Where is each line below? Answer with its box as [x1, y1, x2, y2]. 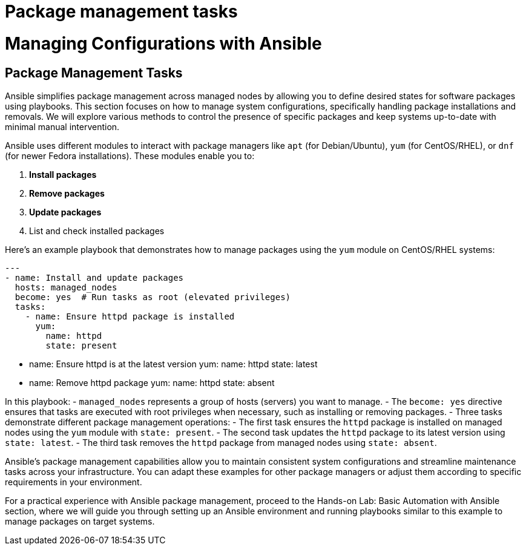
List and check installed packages [29, 225, 165, 236]
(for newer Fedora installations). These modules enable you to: [5, 150, 255, 161]
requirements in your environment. [5, 476, 142, 487]
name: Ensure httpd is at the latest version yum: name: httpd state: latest [29, 358, 318, 369]
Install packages [29, 169, 97, 180]
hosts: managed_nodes [15, 282, 117, 292]
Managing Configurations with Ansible [5, 33, 322, 54]
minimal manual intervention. [5, 121, 120, 132]
